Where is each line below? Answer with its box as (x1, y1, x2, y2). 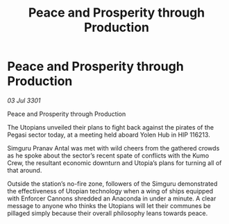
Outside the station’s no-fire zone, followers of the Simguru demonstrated (7, 179, 218, 188)
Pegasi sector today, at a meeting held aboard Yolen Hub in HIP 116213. (7, 130, 210, 139)
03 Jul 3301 (7, 96, 41, 105)
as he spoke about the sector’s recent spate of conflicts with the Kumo (7, 151, 210, 160)
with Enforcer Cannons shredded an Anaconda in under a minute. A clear (7, 194, 217, 203)
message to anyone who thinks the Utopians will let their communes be (7, 201, 211, 209)
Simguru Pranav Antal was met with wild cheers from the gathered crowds (7, 144, 220, 152)
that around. (7, 166, 42, 174)
